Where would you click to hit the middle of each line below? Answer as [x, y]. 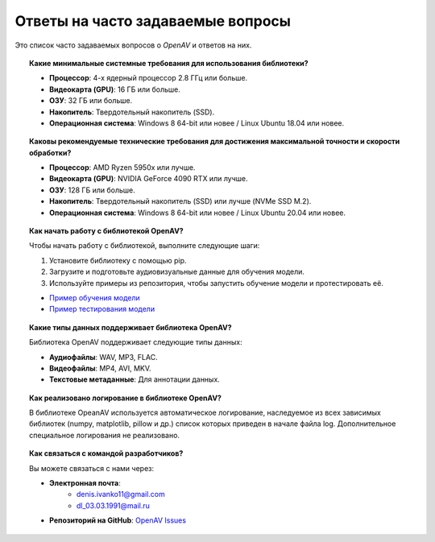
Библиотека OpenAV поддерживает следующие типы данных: [136, 342]
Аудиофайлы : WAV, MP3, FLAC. [104, 357]
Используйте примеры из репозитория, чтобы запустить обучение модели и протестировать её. [217, 283]
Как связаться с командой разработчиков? [106, 453]
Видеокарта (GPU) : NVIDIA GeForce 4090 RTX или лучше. [149, 179]
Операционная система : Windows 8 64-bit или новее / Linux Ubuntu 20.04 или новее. [198, 213]
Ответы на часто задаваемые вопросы [153, 21]
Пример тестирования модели [102, 309]
